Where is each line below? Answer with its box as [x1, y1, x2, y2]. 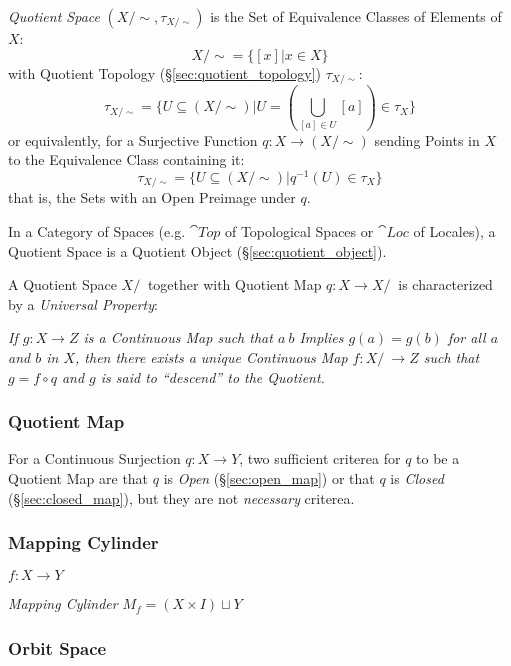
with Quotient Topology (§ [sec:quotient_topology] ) [8, 62, 321, 83]
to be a [416, 448, 460, 469]
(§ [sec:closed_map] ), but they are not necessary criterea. [8, 487, 355, 508]
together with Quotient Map [147, 274, 322, 295]
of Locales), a [413, 221, 496, 242]
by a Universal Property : [8, 293, 158, 314]
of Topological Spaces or [224, 221, 374, 242]
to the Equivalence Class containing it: [8, 149, 245, 170]
